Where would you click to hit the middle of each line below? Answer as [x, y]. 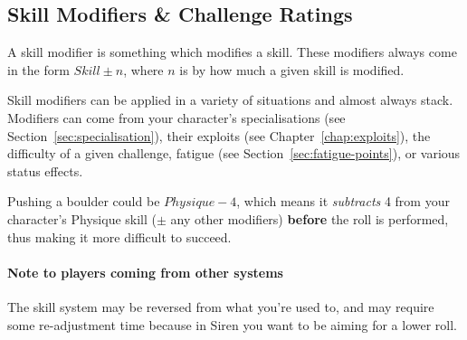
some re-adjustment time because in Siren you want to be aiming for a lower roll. [232, 324]
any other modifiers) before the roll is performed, [310, 218]
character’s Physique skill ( [82, 218]
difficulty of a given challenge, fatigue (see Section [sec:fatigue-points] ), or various [234, 153]
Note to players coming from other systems [145, 272]
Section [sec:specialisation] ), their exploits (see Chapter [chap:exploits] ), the [219, 135]
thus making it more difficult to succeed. [119, 236]
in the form [38, 69]
